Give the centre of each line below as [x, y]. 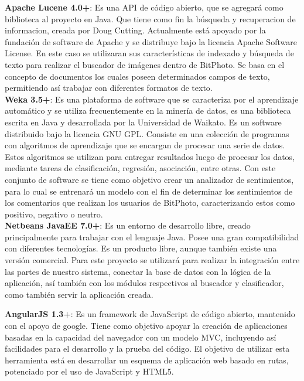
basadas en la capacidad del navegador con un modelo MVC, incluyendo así [141, 337]
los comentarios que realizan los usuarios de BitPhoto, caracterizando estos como [150, 203]
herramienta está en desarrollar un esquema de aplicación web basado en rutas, [147, 360]
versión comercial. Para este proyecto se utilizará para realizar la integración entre [152, 260]
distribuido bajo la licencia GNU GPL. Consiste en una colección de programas [147, 133]
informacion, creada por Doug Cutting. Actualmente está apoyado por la [135, 30]
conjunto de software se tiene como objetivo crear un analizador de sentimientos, [149, 179]
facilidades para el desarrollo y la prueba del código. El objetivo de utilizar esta [147, 348]
